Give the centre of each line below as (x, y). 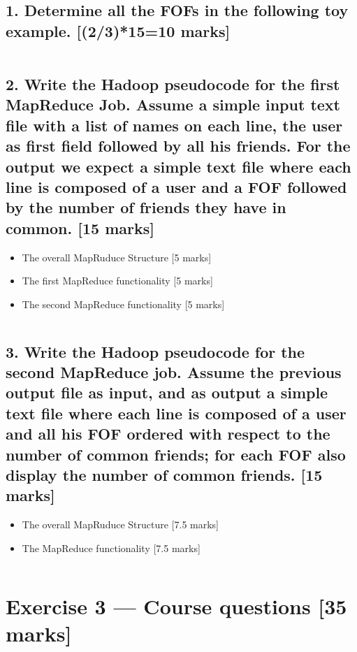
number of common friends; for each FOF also (176, 454)
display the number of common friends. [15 (164, 475)
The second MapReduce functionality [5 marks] (123, 304)
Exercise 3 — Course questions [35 (176, 606)
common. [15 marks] (80, 227)
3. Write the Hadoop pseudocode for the (155, 351)
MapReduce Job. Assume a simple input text (173, 104)
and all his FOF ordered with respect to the (168, 434)
